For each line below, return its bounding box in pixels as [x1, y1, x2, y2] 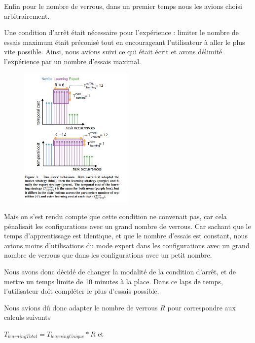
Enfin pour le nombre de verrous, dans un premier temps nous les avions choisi [4, 1, 242, 11]
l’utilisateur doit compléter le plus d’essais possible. [4, 286, 159, 296]
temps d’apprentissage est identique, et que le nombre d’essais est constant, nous [4, 230, 248, 241]
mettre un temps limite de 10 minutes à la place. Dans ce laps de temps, [4, 276, 223, 286]
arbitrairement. [4, 10, 50, 21]
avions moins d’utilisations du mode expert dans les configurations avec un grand [4, 240, 250, 250]
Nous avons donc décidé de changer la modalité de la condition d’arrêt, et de [4, 267, 236, 277]
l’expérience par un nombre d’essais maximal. [4, 56, 142, 66]
